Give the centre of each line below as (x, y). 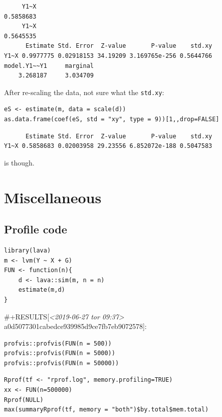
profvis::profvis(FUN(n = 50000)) (62, 363)
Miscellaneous (53, 197)
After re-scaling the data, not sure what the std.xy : (84, 92)
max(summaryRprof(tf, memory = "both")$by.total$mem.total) (106, 410)
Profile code (36, 229)
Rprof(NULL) (24, 400)
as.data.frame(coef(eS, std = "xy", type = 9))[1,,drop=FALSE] (112, 119)
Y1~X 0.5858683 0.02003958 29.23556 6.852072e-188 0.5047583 (108, 146)
